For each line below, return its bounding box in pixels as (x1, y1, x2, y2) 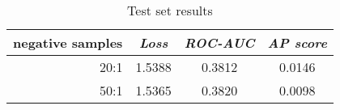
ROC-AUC (184, 33, 255, 52)
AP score (267, 33, 327, 52)
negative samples (13, 33, 123, 52)
